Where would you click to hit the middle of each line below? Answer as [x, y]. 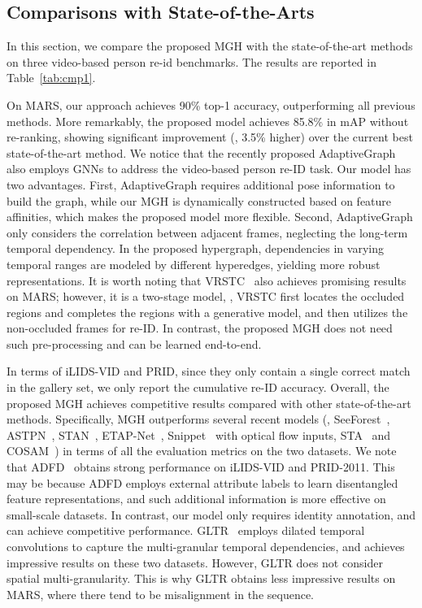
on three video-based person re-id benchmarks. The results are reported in [191, 61]
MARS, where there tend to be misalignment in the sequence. [161, 594]
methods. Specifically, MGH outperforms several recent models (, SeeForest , [198, 419]
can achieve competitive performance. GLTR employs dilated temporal [186, 530]
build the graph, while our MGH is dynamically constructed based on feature [199, 200]
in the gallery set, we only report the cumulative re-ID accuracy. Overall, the [198, 387]
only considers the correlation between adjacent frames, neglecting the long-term [207, 232]
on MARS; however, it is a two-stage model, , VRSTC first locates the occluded [206, 296]
